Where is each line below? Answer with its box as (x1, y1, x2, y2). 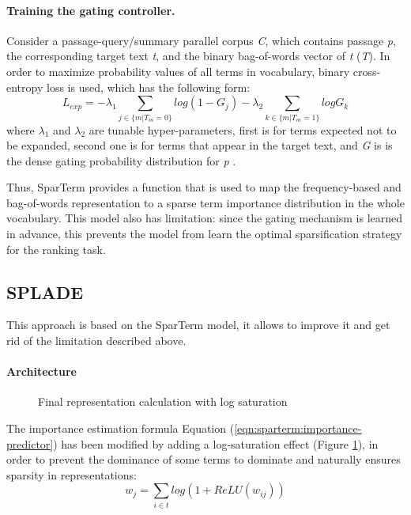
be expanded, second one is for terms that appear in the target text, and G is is (6, 137, 393, 153)
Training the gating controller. (6, 2, 175, 18)
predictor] (6, 435, 54, 452)
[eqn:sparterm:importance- (234, 420, 362, 437)
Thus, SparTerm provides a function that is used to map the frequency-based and (6, 179, 402, 195)
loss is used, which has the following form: (46, 78, 251, 95)
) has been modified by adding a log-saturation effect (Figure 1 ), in (53, 435, 379, 452)
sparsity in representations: (6, 466, 137, 483)
